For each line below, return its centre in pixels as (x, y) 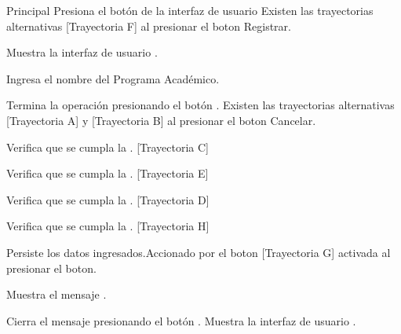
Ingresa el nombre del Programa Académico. (113, 78)
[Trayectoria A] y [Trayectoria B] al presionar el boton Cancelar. (161, 120)
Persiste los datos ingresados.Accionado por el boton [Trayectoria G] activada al (199, 252)
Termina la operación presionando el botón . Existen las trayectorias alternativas (200, 105)
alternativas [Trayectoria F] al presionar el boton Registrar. (149, 26)
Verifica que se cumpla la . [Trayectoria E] (108, 173)
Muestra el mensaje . (57, 294)
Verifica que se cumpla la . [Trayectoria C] (108, 147)
